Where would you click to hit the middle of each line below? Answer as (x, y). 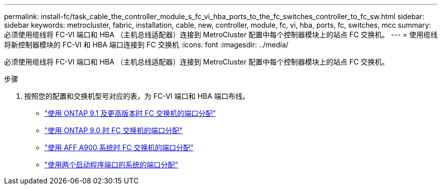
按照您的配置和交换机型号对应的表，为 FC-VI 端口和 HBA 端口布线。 (137, 96)
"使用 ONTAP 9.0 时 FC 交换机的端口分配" (114, 130)
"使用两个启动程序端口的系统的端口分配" (112, 165)
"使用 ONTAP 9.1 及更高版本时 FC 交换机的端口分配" (130, 113)
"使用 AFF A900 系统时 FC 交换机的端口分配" (119, 147)
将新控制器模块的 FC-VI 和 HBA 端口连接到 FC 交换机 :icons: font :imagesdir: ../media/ (146, 45)
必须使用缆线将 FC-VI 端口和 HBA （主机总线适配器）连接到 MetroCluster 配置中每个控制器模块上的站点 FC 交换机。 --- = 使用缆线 (221, 35)
